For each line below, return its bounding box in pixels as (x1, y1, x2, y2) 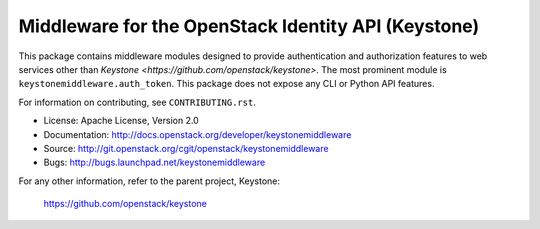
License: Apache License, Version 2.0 (43, 115, 199, 127)
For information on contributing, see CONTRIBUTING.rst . (18, 96, 257, 108)
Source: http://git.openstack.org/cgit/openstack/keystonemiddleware (43, 142, 329, 154)
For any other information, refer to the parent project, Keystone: (18, 175, 280, 187)
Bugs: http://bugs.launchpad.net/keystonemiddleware (43, 156, 266, 169)
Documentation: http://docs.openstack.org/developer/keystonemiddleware (43, 128, 352, 140)
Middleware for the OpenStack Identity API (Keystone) (18, 15, 480, 37)
